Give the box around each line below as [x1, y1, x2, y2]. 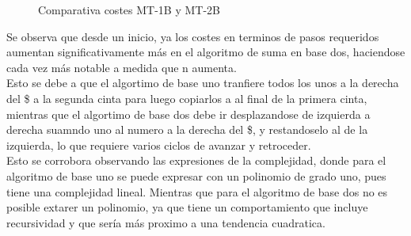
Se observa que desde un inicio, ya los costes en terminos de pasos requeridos [6, 28, 379, 44]
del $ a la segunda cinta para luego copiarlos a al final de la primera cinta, [6, 89, 367, 106]
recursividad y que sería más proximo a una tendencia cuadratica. [6, 214, 325, 230]
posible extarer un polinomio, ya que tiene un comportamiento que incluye [6, 199, 368, 215]
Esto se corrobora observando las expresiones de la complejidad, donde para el [6, 152, 386, 169]
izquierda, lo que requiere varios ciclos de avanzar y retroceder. [6, 136, 311, 153]
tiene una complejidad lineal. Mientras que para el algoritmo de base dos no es [6, 183, 388, 200]
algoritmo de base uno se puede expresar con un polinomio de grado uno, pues [6, 167, 386, 184]
